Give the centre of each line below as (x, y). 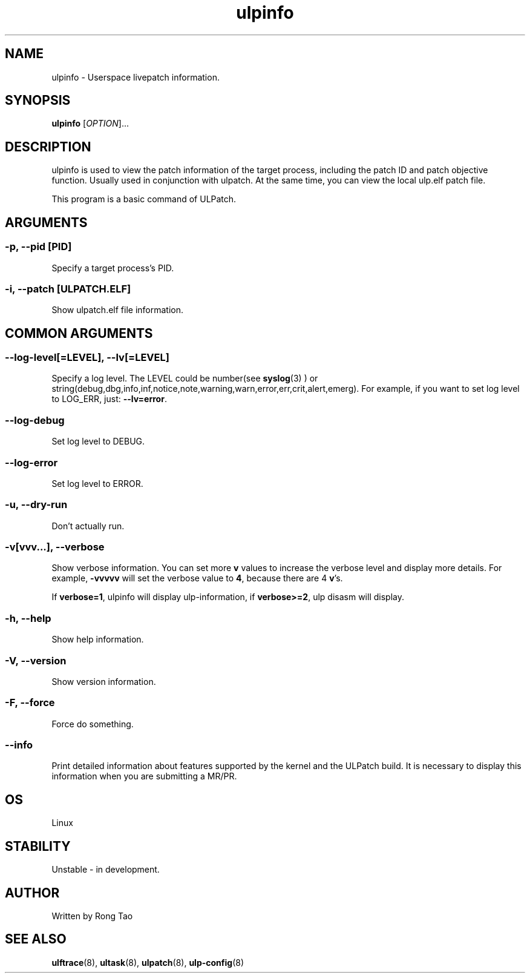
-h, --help (28, 618)
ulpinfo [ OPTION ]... (90, 124)
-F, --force (30, 703)
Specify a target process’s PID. (113, 268)
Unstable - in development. (106, 870)
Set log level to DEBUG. (98, 441)
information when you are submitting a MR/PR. (144, 776)
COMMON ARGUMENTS (79, 333)
